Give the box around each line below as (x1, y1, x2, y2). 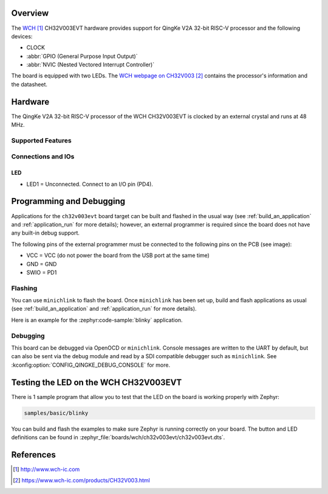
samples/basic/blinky (24, 409, 89, 417)
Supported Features (11, 136, 72, 144)
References (11, 450, 56, 460)
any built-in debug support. (11, 229, 80, 237)
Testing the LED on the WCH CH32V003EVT (11, 377, 182, 387)
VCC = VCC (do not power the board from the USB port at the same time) (26, 252, 210, 259)
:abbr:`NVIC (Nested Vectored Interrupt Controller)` (26, 61, 155, 68)
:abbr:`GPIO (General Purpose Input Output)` (26, 52, 138, 60)
